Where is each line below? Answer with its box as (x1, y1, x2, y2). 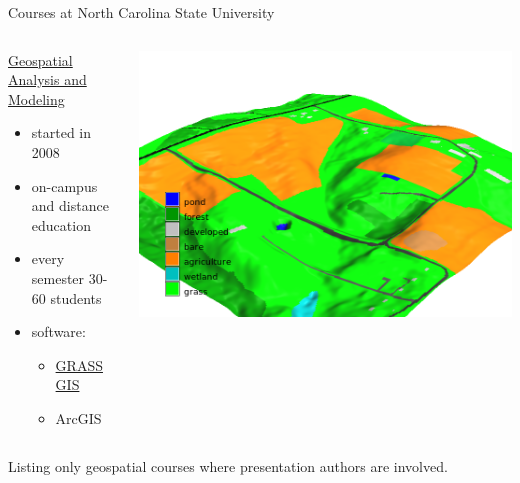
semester (31, 267, 85, 288)
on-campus (31, 175, 98, 196)
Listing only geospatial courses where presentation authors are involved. (8, 455, 448, 476)
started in (31, 122, 92, 143)
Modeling (8, 88, 65, 109)
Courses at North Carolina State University (8, 2, 275, 22)
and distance (31, 195, 109, 216)
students (50, 287, 102, 308)
